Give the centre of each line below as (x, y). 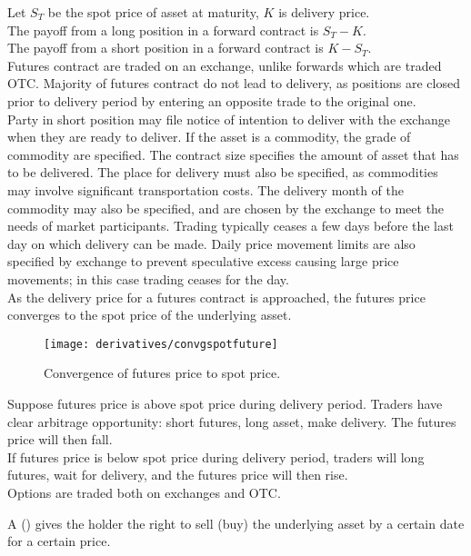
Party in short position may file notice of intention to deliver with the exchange (229, 119)
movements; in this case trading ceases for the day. (148, 278)
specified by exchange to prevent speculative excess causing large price (203, 261)
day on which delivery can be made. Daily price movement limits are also (211, 243)
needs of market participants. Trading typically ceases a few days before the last (230, 226)
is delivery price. (324, 12)
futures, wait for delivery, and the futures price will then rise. (178, 475)
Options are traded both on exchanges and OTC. (144, 492)
